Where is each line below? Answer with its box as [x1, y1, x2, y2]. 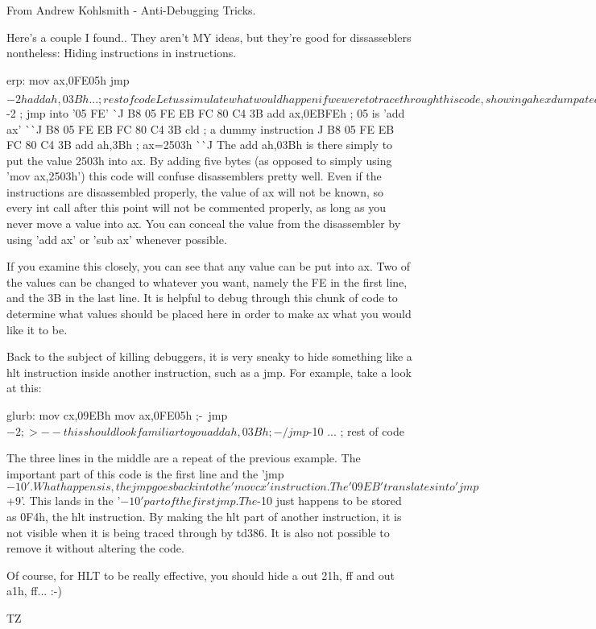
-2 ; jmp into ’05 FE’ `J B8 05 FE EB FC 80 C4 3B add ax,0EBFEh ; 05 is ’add [6, 104, 405, 121]
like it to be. [6, 321, 68, 337]
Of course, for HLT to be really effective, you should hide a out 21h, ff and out [6, 566, 395, 583]
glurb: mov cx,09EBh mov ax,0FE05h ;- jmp [6, 407, 228, 424]
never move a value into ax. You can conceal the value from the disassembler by [6, 215, 401, 232]
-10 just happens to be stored [257, 492, 402, 509]
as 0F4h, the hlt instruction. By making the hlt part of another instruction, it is [6, 507, 402, 524]
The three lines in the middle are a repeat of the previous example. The [6, 449, 361, 466]
